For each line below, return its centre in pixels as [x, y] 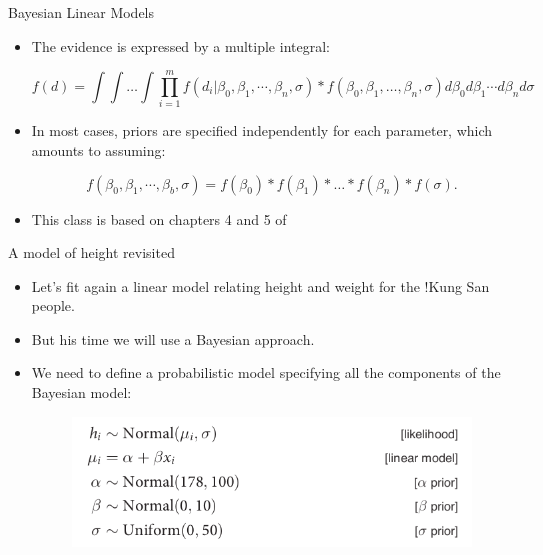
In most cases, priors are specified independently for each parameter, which [262, 130]
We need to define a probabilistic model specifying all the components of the [266, 372]
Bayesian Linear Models [81, 12]
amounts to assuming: [98, 149]
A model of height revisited [91, 252]
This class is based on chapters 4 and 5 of [159, 218]
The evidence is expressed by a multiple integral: [180, 45]
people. [53, 305]
